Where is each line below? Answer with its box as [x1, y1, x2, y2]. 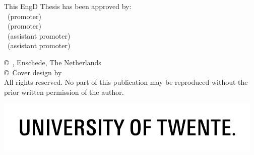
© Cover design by [4, 67, 62, 77]
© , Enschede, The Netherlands [4, 57, 101, 67]
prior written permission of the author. [4, 86, 124, 97]
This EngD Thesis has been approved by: [4, 1, 132, 11]
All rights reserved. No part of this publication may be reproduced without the [4, 77, 248, 87]
